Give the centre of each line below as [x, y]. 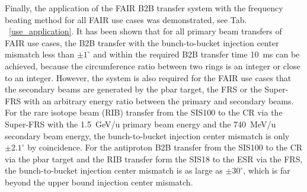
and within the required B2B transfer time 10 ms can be [196, 54]
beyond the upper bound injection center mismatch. [99, 182]
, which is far [267, 170]
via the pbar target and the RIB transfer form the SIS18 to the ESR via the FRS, [154, 159]
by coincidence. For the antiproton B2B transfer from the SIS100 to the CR [165, 147]
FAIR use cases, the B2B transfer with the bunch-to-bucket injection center [142, 42]
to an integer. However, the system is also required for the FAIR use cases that [148, 77]
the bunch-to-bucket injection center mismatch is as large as [114, 170]
